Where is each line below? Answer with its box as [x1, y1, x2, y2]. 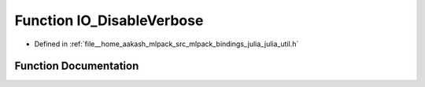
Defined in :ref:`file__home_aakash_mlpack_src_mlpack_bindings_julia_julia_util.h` [34, 39, 299, 49]
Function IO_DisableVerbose [14, 12, 204, 29]
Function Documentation [14, 60, 139, 73]
